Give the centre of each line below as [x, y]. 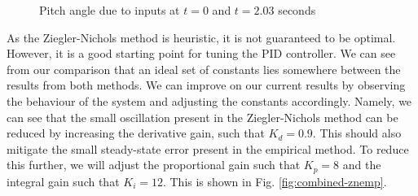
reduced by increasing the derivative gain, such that [136, 133]
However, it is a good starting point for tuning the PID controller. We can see [201, 53]
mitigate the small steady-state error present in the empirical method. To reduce [208, 148]
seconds [297, 10]
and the [362, 165]
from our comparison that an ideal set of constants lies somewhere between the [204, 69]
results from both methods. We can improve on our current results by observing [206, 85]
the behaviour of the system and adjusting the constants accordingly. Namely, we [209, 100]
